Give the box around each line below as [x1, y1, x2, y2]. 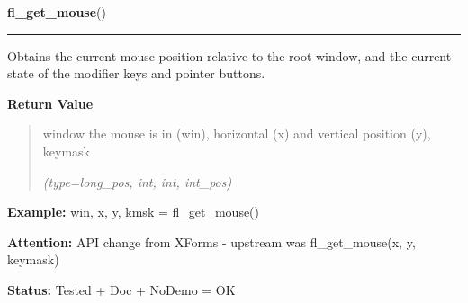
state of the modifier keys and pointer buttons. [7, 64, 265, 83]
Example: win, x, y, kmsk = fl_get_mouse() [7, 202, 260, 221]
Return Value [7, 94, 94, 112]
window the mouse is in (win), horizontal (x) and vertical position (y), [42, 124, 431, 143]
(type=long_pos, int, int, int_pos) [42, 172, 232, 191]
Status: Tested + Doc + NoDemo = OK [7, 280, 236, 299]
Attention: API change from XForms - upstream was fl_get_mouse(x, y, [7, 232, 416, 251]
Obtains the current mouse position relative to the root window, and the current [7, 46, 452, 65]
